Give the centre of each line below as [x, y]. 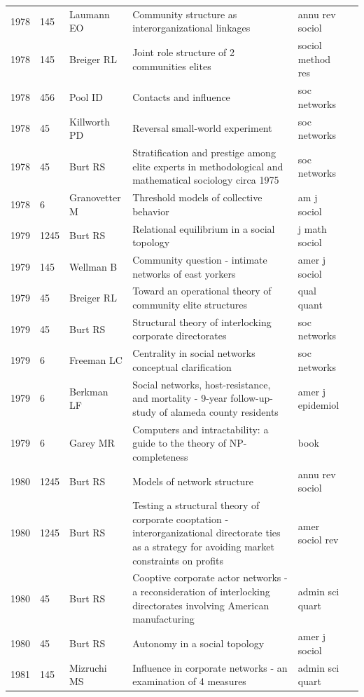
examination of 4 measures [189, 681]
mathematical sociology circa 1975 [206, 180]
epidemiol [318, 405]
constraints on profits [178, 560]
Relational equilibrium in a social [204, 228]
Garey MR [92, 443]
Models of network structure [193, 481]
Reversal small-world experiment [202, 128]
